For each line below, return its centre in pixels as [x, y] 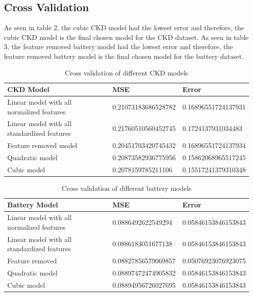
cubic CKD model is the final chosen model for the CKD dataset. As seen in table [126, 37]
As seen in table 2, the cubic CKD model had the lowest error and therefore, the [124, 28]
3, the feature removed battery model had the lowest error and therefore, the [118, 46]
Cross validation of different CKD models [126, 72]
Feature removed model [42, 145]
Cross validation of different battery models [126, 188]
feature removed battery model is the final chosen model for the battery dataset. [124, 56]
